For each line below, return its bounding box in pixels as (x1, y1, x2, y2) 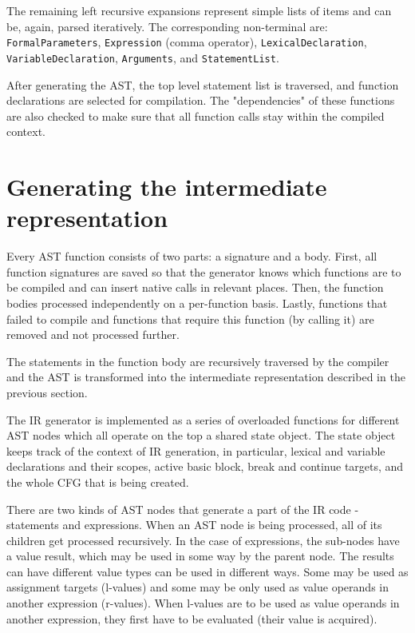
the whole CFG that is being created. (6, 473, 189, 490)
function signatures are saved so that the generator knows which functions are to (6, 263, 401, 280)
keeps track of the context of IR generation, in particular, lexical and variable (6, 442, 385, 459)
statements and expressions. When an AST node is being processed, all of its (6, 516, 382, 533)
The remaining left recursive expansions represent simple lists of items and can (6, 2, 392, 18)
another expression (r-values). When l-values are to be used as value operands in (6, 595, 400, 611)
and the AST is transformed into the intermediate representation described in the (6, 368, 405, 385)
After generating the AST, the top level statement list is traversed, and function (6, 76, 399, 93)
